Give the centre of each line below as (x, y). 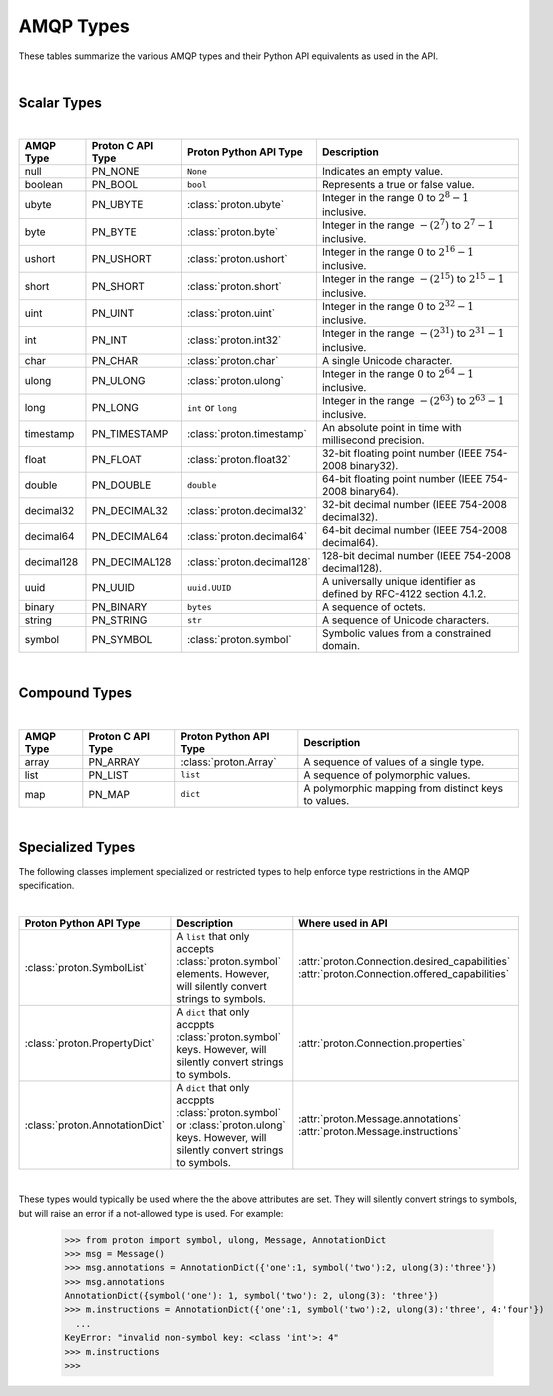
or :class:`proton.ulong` (231, 1125)
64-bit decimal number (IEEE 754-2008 (414, 530)
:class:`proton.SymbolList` (86, 967)
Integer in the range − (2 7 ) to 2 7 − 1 (408, 224)
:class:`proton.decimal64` (247, 537)
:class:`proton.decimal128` (248, 562)
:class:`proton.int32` (234, 340)
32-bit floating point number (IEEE (402, 453)
